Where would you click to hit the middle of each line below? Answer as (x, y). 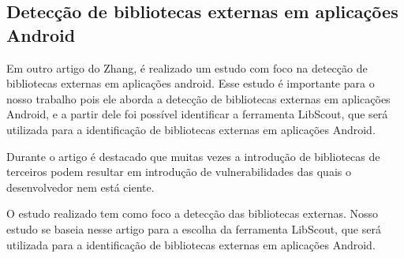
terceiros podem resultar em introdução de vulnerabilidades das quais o (179, 172)
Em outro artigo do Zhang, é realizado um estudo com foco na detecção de (187, 67)
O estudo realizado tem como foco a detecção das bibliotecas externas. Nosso (193, 213)
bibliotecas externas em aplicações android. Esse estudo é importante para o (191, 83)
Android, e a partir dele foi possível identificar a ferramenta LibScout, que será (197, 114)
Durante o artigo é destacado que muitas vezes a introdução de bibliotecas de (193, 156)
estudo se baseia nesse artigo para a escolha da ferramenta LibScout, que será (194, 228)
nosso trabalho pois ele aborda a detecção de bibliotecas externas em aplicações (198, 98)
